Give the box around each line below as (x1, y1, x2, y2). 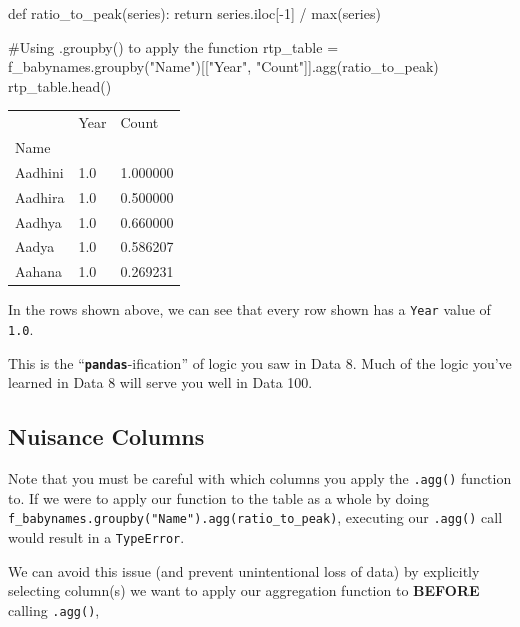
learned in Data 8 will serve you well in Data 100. (8, 372, 313, 393)
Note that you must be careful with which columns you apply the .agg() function (8, 468, 512, 489)
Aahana (15, 261, 63, 282)
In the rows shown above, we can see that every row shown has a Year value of (8, 299, 491, 320)
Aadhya (15, 211, 62, 232)
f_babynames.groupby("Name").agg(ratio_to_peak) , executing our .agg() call (8, 507, 503, 528)
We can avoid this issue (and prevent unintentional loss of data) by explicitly (8, 560, 480, 581)
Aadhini (15, 161, 64, 182)
